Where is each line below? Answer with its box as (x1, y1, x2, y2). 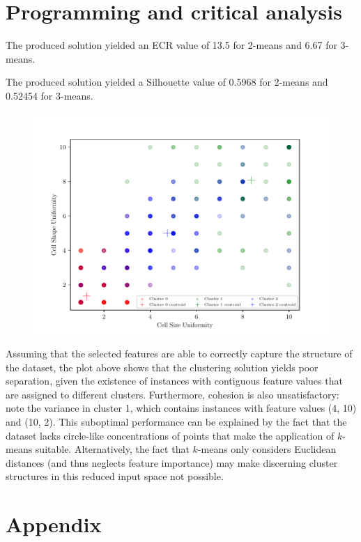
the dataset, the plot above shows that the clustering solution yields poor (6, 359, 318, 374)
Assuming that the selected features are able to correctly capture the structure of (6, 346, 353, 361)
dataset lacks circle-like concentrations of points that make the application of (6, 428, 335, 442)
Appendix (6, 510, 102, 539)
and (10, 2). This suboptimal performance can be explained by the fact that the (6, 415, 347, 429)
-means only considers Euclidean (197, 442, 337, 456)
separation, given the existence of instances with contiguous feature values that (6, 373, 343, 388)
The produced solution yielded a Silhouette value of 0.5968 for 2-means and (6, 75, 328, 89)
